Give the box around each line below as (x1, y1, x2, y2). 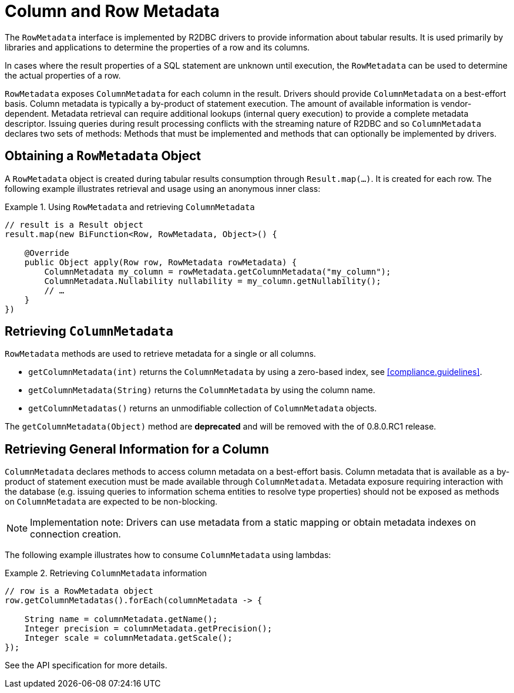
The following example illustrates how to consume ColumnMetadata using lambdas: (5, 550, 331, 560)
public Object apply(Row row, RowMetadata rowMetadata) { (24, 257, 297, 267)
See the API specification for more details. (5, 660, 167, 671)
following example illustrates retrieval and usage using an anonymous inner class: (5, 183, 321, 194)
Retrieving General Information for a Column (5, 441, 269, 457)
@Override (24, 248, 69, 258)
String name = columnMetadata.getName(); (24, 614, 218, 624)
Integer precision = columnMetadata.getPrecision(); (24, 624, 273, 634)
